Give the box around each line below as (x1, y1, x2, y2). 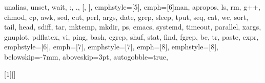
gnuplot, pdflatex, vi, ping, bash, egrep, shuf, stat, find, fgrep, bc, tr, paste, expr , (4, 31, 259, 42)
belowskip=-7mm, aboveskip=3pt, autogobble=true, (4, 51, 168, 62)
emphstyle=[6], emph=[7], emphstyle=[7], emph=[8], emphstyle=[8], (4, 41, 218, 52)
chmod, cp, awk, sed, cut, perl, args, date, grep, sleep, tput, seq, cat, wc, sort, (4, 11, 249, 22)
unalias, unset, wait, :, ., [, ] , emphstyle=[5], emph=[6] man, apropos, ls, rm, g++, (4, 2, 260, 12)
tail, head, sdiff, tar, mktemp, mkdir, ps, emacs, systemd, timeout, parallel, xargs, (4, 21, 261, 32)
